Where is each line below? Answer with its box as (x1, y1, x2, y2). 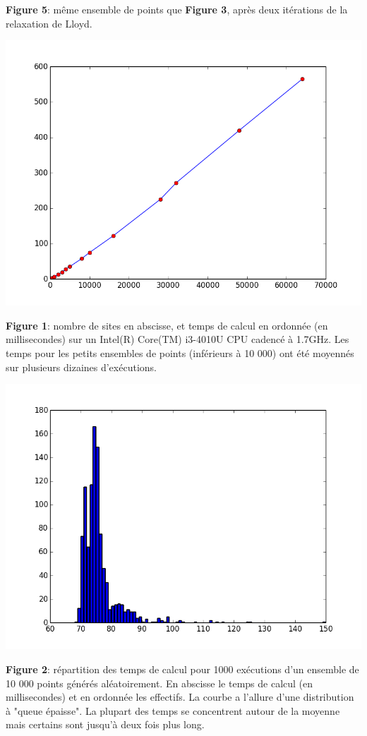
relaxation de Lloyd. (6, 16, 92, 30)
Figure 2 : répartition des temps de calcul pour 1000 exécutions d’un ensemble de (6, 661, 359, 676)
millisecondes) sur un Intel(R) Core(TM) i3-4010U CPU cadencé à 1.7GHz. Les (6, 332, 349, 346)
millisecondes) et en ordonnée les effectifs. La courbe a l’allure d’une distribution (6, 689, 354, 704)
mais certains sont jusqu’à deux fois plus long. (6, 717, 205, 732)
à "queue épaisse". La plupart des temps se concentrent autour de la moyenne (6, 703, 340, 718)
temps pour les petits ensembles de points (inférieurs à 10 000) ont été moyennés (6, 346, 354, 361)
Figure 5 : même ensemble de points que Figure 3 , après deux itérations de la (6, 2, 348, 16)
